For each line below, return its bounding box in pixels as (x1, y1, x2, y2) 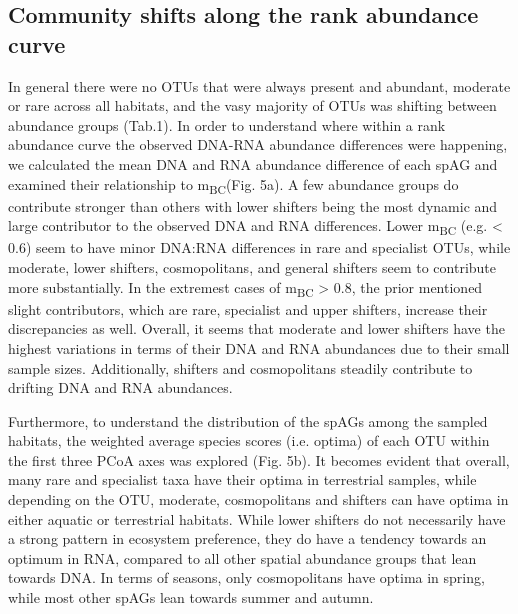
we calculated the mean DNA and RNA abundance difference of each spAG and (8, 153, 498, 174)
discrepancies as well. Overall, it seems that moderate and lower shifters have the (8, 318, 505, 339)
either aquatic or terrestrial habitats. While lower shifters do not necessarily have (8, 508, 506, 529)
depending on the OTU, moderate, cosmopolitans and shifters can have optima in (8, 489, 509, 510)
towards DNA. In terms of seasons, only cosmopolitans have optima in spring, (8, 567, 485, 588)
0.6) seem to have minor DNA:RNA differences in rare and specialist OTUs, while (8, 237, 511, 258)
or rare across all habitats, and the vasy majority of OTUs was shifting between (8, 95, 497, 116)
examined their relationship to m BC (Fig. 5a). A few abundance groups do (8, 173, 459, 197)
